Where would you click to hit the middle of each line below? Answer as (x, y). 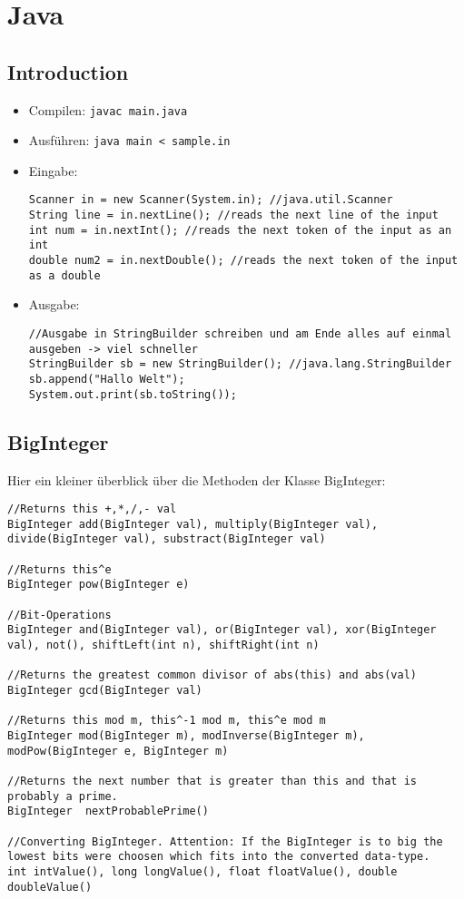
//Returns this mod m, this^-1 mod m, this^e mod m (167, 721)
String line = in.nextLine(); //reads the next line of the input (233, 215)
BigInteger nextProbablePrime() (108, 811)
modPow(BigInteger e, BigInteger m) (118, 751)
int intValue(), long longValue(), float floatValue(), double (202, 871)
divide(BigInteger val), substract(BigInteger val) (167, 539)
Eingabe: (53, 170)
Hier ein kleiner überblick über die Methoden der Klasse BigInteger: (197, 479)
